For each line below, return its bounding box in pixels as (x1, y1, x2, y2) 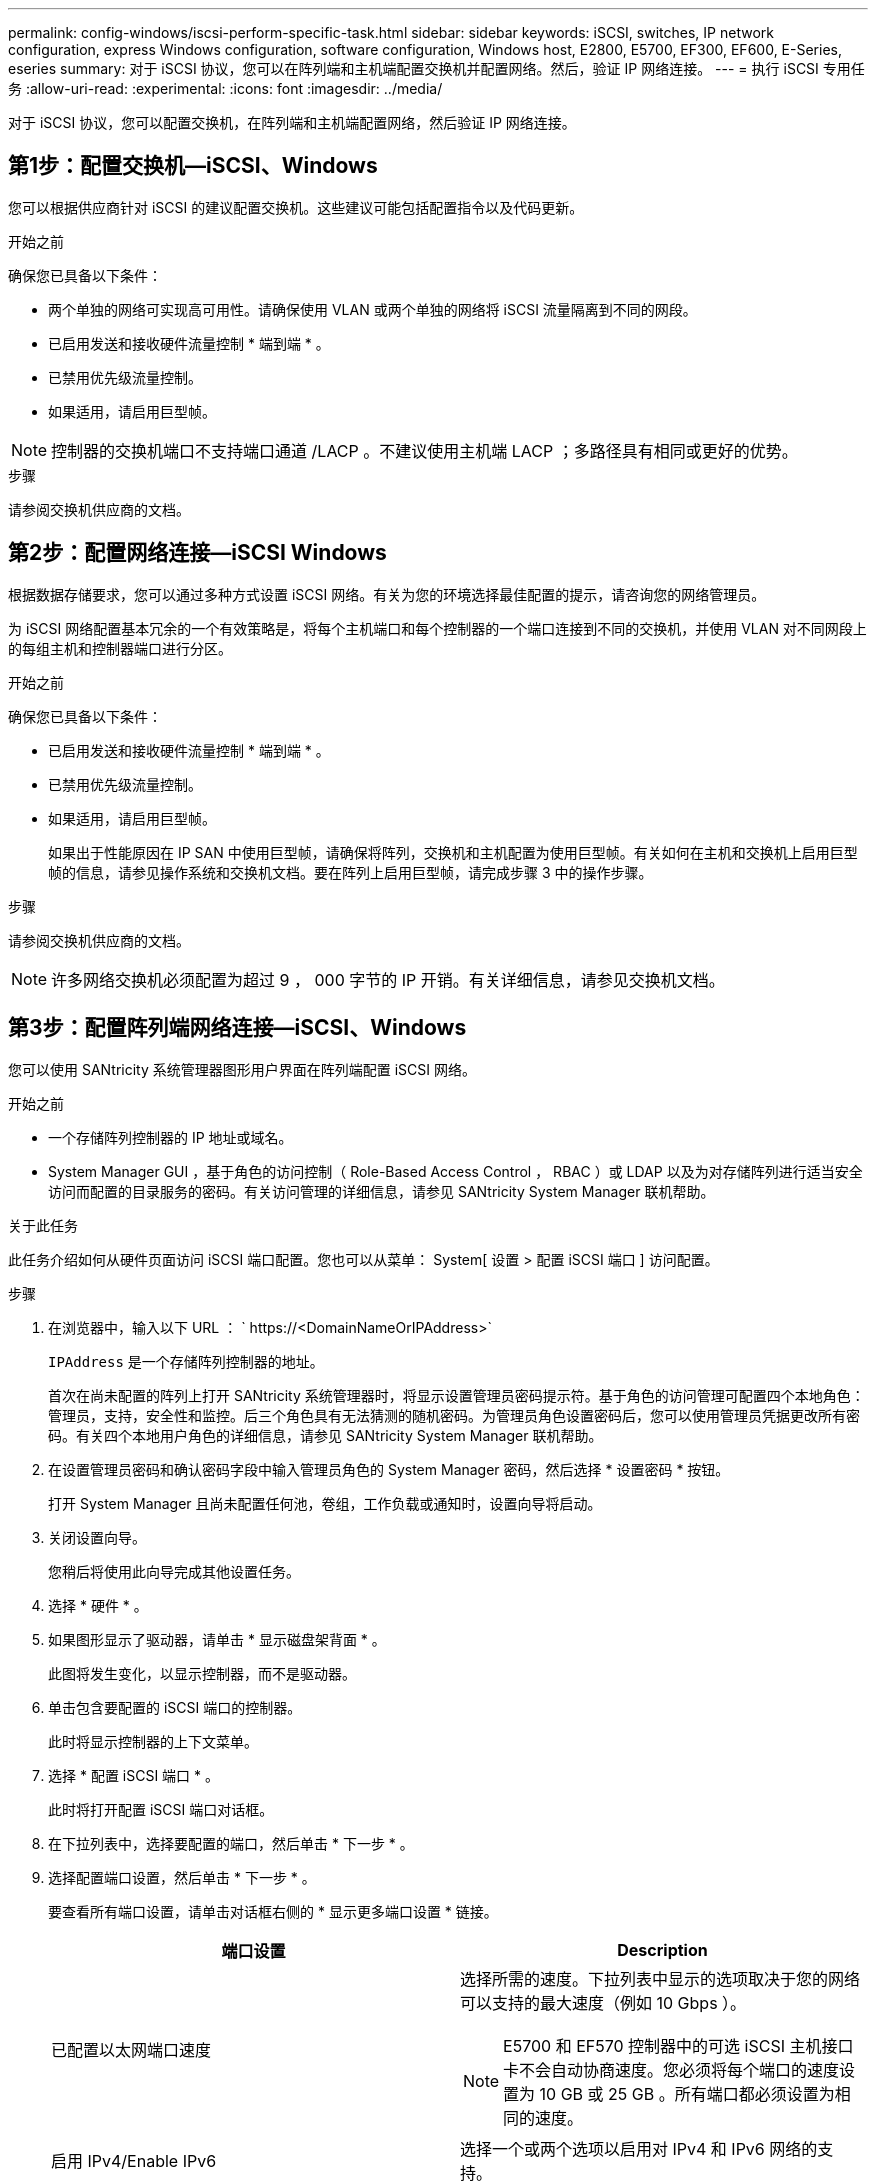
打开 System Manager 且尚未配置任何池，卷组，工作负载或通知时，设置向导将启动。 (48, 1494, 602, 1512)
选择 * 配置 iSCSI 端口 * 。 (48, 1766, 219, 1784)
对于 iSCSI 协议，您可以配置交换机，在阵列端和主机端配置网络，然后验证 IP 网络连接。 (8, 114, 576, 131)
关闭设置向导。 (48, 1528, 146, 1546)
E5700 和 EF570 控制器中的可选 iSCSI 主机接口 (503, 2035, 854, 2056)
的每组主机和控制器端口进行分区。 (8, 639, 232, 657)
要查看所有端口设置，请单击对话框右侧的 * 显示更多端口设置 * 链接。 (48, 1902, 498, 1920)
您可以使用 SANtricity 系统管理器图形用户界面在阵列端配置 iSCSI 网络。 (8, 1060, 476, 1078)
